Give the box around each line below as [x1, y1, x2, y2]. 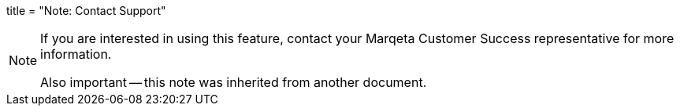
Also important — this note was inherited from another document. [40, 74, 427, 90]
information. [40, 46, 112, 62]
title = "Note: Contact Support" [6, 4, 166, 17]
